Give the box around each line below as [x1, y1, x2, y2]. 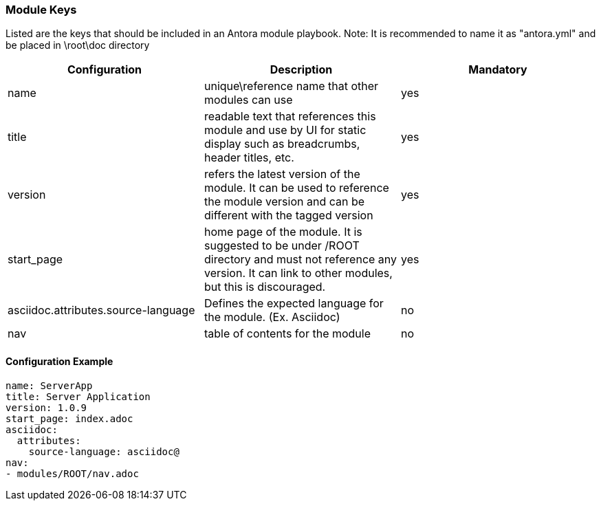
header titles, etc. [204, 151, 294, 165]
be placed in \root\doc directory [6, 39, 150, 52]
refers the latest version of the [204, 167, 360, 181]
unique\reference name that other [204, 79, 379, 93]
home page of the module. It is [204, 225, 362, 239]
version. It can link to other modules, [204, 266, 393, 280]
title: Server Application [6, 390, 151, 402]
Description [270, 63, 333, 77]
